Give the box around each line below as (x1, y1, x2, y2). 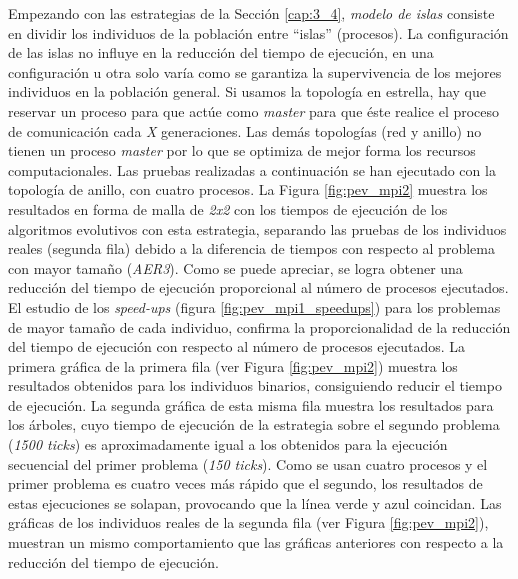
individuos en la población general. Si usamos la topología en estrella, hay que (8, 81, 486, 102)
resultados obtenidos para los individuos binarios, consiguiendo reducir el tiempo (8, 375, 502, 396)
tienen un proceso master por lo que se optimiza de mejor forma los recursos (8, 140, 476, 161)
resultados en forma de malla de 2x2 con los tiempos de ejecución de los (8, 198, 448, 219)
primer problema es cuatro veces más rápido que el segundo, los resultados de (8, 473, 483, 494)
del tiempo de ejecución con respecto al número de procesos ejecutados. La (8, 336, 466, 357)
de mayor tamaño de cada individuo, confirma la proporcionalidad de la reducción (8, 316, 511, 337)
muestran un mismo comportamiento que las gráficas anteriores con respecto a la (8, 532, 504, 553)
